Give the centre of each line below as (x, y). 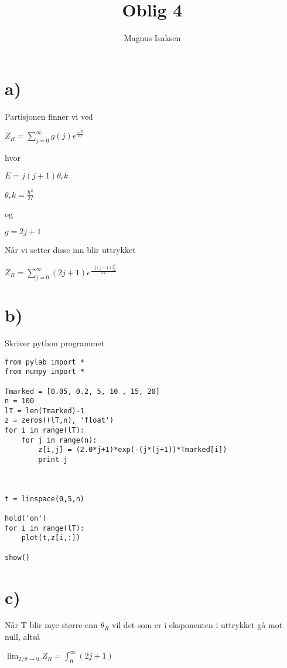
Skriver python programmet (55, 343)
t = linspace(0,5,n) (45, 499)
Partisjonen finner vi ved (49, 116)
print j (53, 460)
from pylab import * (45, 362)
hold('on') (26, 519)
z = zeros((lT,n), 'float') (59, 421)
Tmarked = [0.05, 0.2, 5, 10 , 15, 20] (82, 391)
